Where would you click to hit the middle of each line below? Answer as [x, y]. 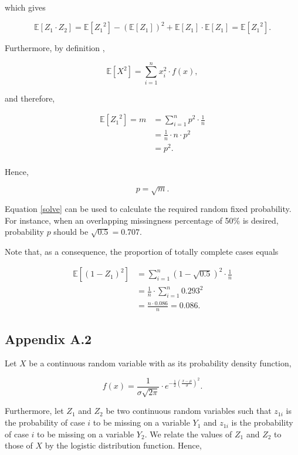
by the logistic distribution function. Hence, [123, 445]
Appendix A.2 [48, 338]
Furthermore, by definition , [55, 48]
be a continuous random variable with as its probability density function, [160, 363]
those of [19, 445]
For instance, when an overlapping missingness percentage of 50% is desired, [142, 220]
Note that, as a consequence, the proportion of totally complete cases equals [142, 251]
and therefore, [30, 98]
